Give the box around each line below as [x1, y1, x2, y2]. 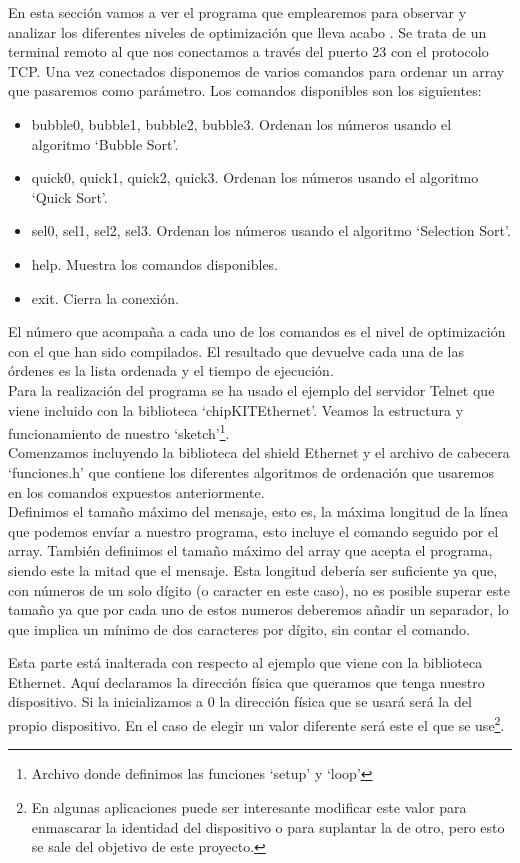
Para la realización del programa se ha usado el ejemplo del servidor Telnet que [8, 379, 495, 400]
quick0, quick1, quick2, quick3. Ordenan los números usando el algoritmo [31, 167, 479, 188]
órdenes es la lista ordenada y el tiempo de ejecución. [8, 360, 334, 381]
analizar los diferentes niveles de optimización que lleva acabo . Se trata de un [8, 21, 487, 42]
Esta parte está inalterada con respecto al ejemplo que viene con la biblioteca [8, 652, 483, 673]
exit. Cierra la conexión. [31, 287, 179, 308]
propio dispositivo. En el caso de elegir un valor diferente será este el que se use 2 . [8, 712, 505, 735]
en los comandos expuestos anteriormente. [8, 481, 265, 502]
